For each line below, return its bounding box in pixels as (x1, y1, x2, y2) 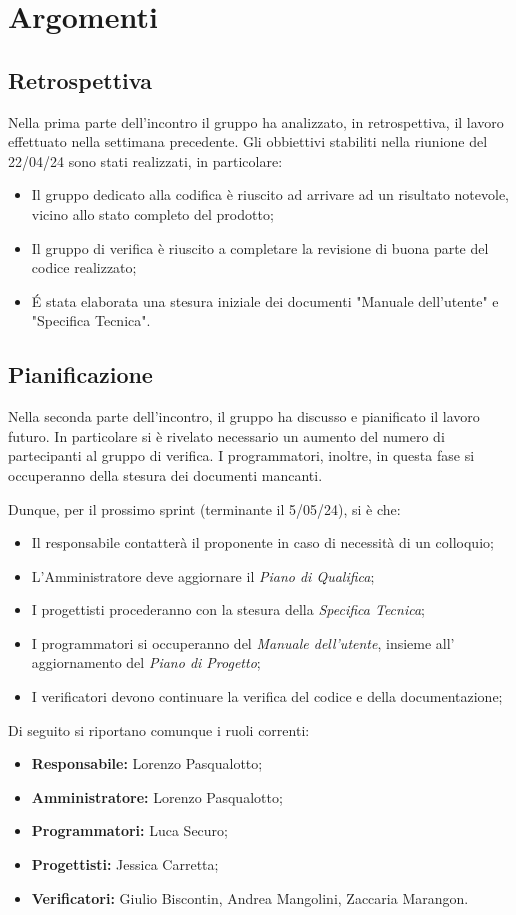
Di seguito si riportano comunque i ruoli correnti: (8, 719, 310, 740)
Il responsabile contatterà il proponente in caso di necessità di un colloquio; (31, 532, 494, 553)
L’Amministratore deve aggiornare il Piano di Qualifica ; (31, 565, 375, 586)
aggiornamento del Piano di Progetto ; (31, 652, 261, 673)
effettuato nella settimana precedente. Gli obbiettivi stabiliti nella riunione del (8, 131, 488, 152)
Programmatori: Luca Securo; (31, 820, 228, 841)
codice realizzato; (31, 257, 137, 278)
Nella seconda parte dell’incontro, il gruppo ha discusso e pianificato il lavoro (8, 406, 480, 427)
